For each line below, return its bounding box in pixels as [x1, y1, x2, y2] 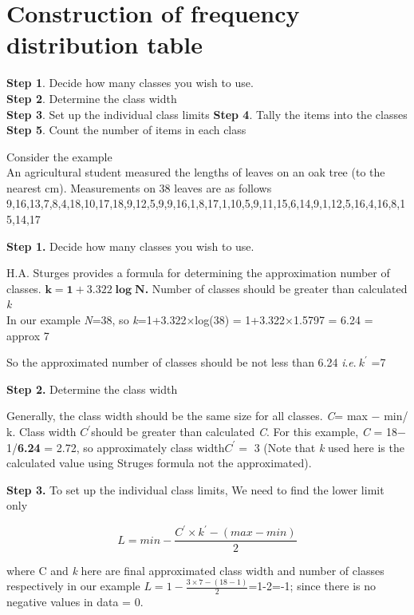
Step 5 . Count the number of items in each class [6, 121, 246, 138]
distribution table [6, 28, 203, 61]
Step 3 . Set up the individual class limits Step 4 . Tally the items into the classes [6, 105, 408, 122]
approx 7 [6, 327, 49, 343]
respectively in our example [6, 577, 140, 594]
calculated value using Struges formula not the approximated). [6, 454, 312, 471]
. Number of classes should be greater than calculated [144, 280, 408, 296]
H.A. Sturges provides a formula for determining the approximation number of [6, 264, 390, 281]
